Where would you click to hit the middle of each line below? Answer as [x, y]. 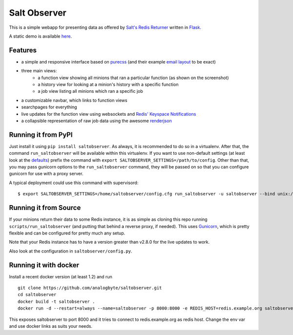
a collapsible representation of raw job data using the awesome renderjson [96, 121]
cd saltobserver [37, 295]
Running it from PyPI [41, 135]
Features [23, 50]
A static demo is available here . [41, 36]
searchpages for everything [49, 107]
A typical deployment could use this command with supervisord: [74, 183]
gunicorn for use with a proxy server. [46, 174]
